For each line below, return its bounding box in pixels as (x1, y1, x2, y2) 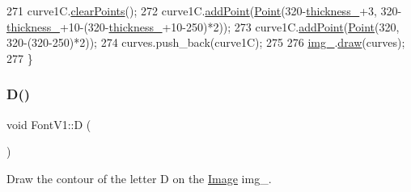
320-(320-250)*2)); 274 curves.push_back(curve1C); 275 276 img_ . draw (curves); (6, 34, 405, 51)
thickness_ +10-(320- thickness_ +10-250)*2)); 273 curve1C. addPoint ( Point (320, (6, 18, 400, 35)
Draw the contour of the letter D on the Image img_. (6, 169, 272, 186)
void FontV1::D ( (6, 115, 91, 132)
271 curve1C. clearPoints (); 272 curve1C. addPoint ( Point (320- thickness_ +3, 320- (6, 2, 402, 19)
